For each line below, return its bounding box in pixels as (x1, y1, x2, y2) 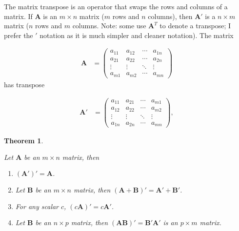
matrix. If (4, 11, 33, 21)
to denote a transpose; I (159, 20, 231, 31)
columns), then (148, 11, 193, 21)
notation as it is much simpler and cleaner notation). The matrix (40, 30, 234, 40)
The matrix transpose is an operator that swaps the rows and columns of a (4, 1, 228, 11)
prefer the (4, 30, 33, 40)
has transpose (4, 79, 45, 89)
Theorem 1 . (4, 135, 43, 146)
